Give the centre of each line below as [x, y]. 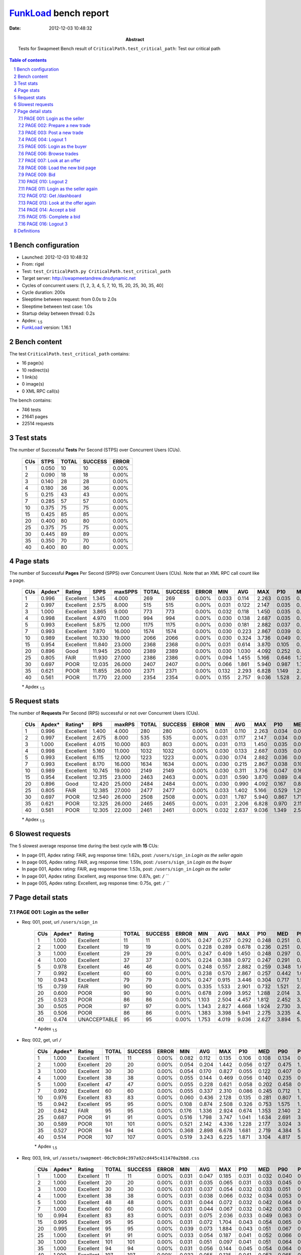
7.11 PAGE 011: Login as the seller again [58, 189]
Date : [15, 28]
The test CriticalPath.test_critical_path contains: [69, 353]
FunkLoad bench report [59, 13]
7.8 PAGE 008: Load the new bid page [57, 168]
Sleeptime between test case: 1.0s [57, 306]
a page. [17, 580]
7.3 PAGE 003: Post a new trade [51, 133]
